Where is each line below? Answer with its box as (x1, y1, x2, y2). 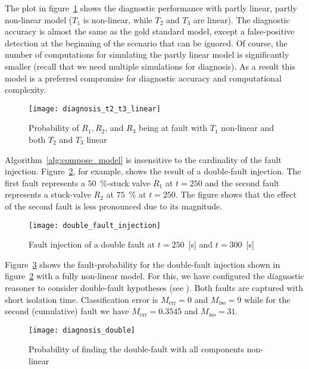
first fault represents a (5, 176, 85, 189)
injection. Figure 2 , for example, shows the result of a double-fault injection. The (5, 165, 301, 177)
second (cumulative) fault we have (5, 305, 129, 317)
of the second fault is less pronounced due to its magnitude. (5, 199, 223, 212)
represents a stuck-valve (5, 188, 91, 201)
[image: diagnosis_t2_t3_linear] (29, 104, 161, 113)
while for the (244, 293, 291, 305)
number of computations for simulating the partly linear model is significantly (5, 48, 289, 61)
